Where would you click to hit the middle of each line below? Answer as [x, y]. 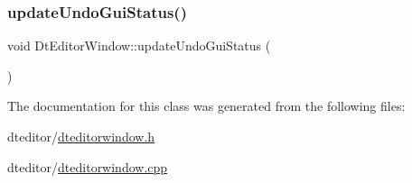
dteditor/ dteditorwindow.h [81, 136]
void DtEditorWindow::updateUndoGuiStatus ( [139, 46]
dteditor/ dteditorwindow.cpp [88, 166]
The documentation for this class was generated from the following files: [206, 106]
